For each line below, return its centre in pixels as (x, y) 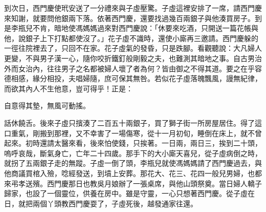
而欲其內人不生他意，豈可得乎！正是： (69, 88)
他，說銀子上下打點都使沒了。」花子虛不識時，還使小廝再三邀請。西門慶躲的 (131, 38)
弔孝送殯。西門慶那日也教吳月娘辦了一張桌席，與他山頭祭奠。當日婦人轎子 (136, 183)
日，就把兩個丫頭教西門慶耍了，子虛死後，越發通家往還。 (101, 203)
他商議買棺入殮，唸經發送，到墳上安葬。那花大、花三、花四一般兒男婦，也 (129, 173)
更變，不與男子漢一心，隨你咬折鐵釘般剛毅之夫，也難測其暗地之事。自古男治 (133, 58)
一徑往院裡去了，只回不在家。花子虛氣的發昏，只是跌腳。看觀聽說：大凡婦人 (133, 48)
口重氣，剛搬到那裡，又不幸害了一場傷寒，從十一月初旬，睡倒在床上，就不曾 (133, 133)
